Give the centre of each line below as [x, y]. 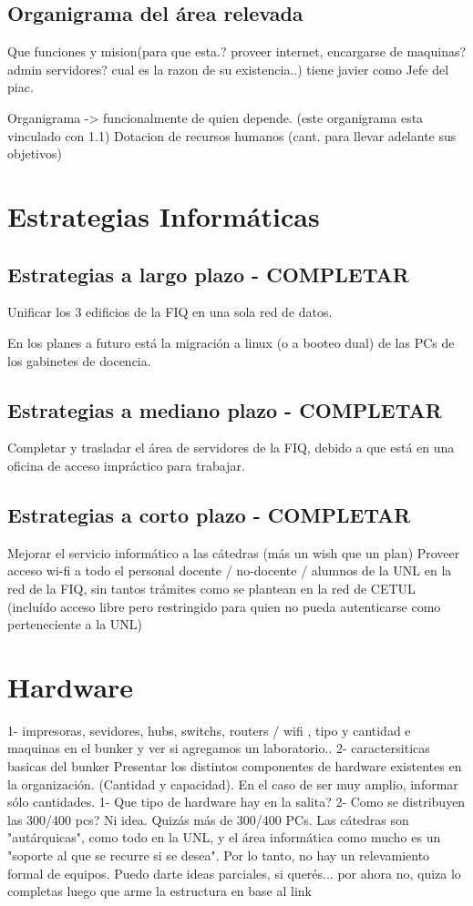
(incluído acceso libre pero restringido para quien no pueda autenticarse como [224, 606]
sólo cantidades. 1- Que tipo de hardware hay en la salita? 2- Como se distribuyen [236, 802]
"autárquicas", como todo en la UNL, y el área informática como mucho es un [224, 837]
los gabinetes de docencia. [79, 360]
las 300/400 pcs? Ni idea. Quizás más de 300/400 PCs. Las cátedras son [208, 819]
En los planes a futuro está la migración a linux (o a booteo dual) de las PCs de [231, 342]
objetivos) [35, 153]
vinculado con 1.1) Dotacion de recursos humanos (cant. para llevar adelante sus [232, 135]
